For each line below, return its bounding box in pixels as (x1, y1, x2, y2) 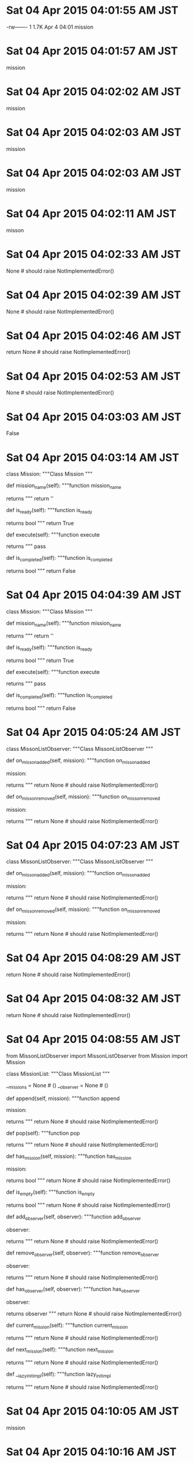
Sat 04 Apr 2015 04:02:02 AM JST (6, 85, 181, 98)
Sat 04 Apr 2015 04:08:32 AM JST (6, 992, 181, 1006)
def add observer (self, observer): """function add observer (6, 1213, 141, 1222)
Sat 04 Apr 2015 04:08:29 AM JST (6, 951, 181, 965)
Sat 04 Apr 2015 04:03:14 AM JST (6, 451, 180, 464)
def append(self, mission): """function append (6, 1095, 120, 1102)
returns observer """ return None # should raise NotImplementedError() (6, 1310, 182, 1317)
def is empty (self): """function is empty (6, 1188, 96, 1197)
